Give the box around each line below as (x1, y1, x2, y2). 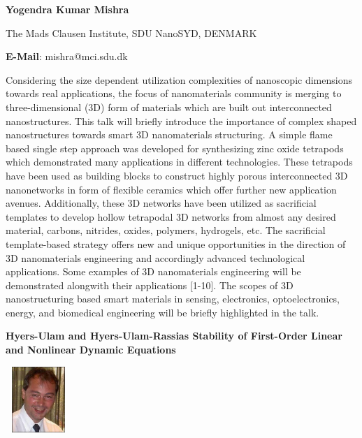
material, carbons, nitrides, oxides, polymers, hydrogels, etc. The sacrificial (6, 223, 326, 238)
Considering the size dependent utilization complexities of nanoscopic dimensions (6, 72, 352, 87)
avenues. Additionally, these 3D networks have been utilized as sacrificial (6, 196, 317, 210)
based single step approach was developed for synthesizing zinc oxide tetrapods (6, 140, 344, 155)
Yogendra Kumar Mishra (6, 2, 129, 16)
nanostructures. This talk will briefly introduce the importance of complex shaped (6, 113, 357, 128)
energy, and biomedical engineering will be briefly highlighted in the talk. (6, 305, 319, 319)
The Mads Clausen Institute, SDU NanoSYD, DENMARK (6, 25, 257, 40)
